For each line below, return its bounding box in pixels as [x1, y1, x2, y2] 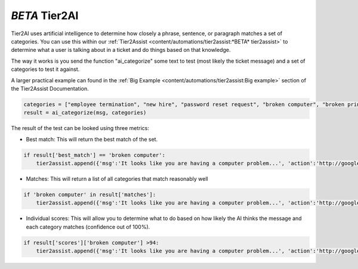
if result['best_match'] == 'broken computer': [23, 151, 165, 158]
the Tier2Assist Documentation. [11, 85, 89, 92]
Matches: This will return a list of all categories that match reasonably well [26, 175, 208, 182]
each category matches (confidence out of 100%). [26, 223, 150, 230]
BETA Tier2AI [11, 9, 79, 22]
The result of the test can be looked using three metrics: [11, 125, 149, 132]
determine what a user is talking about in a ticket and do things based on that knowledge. [11, 47, 231, 54]
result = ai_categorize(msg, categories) [23, 109, 147, 116]
